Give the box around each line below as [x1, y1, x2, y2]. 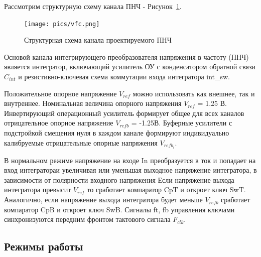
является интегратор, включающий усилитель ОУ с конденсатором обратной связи [4, 61, 255, 72]
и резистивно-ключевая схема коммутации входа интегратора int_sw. [18, 71, 230, 82]
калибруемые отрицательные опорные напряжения [4, 137, 158, 148]
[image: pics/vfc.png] [24, 20, 100, 28]
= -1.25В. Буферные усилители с [131, 117, 232, 128]
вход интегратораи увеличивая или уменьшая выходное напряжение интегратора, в [4, 165, 257, 175]
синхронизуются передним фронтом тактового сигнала [4, 214, 171, 224]
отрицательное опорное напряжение [4, 117, 113, 128]
